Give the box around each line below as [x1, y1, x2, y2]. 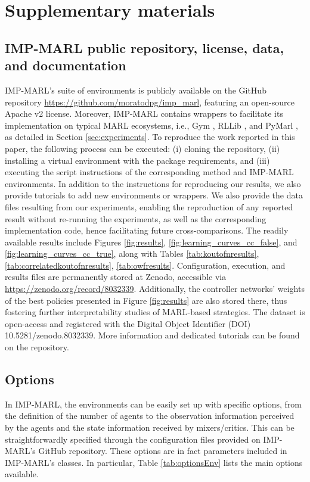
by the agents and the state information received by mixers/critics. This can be [5, 421, 294, 434]
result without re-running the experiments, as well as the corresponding [5, 212, 266, 225]
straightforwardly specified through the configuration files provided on [5, 433, 261, 445]
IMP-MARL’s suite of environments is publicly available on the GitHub [5, 83, 266, 96]
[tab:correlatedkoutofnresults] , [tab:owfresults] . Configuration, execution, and [5, 259, 286, 271]
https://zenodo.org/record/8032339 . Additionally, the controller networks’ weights [5, 282, 305, 295]
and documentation [5, 56, 126, 74]
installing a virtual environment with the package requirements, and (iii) [5, 154, 270, 166]
